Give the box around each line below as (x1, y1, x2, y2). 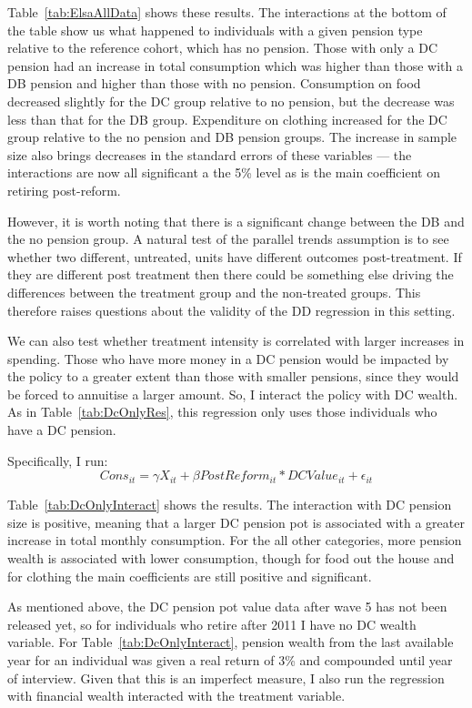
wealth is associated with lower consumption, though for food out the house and (7, 549, 455, 568)
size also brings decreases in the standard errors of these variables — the (7, 145, 412, 164)
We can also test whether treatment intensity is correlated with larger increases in (7, 331, 465, 350)
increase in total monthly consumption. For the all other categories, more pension (7, 531, 462, 550)
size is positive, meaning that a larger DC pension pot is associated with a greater (7, 512, 465, 531)
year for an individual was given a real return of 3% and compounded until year (7, 651, 453, 669)
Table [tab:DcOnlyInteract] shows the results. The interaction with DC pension (7, 495, 452, 514)
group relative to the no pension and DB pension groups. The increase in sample (7, 127, 457, 147)
